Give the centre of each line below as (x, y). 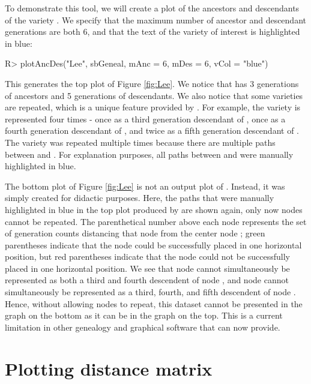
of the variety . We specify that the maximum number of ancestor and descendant (155, 19)
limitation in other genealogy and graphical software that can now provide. (143, 327)
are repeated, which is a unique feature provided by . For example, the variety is (153, 107)
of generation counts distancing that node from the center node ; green (135, 233)
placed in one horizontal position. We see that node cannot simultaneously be (147, 268)
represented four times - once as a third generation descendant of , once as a (145, 118)
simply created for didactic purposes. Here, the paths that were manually (140, 198)
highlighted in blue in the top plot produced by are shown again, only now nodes (154, 209)
